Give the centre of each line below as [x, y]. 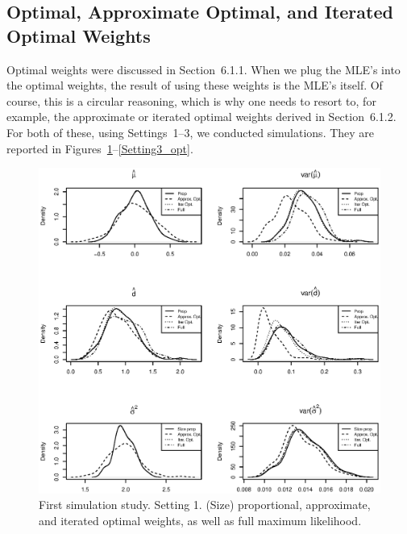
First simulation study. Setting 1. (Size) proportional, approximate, [205, 505]
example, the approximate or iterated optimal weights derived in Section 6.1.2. [201, 117]
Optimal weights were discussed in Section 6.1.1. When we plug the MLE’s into [203, 69]
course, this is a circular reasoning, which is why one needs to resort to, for [191, 100]
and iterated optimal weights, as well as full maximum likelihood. [200, 521]
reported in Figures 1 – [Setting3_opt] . [100, 148]
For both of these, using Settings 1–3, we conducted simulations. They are [191, 132]
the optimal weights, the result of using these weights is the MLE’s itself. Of [195, 85]
